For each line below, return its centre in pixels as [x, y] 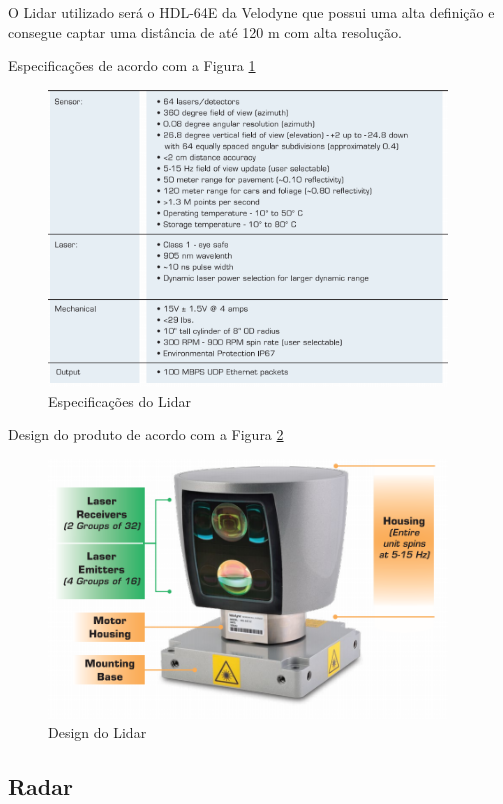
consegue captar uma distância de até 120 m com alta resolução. [205, 31]
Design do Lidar [97, 732]
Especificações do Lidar [119, 400]
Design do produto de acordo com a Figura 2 [146, 434]
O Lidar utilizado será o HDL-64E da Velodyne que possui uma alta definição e [251, 12]
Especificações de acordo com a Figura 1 [132, 65]
